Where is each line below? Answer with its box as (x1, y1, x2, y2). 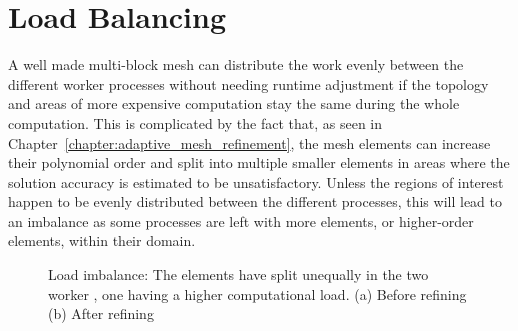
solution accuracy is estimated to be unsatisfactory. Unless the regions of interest (8, 171, 504, 192)
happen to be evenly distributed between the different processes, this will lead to (8, 191, 502, 212)
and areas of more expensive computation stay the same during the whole (8, 93, 460, 114)
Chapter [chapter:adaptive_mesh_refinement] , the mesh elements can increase (8, 132, 491, 153)
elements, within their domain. (8, 230, 196, 251)
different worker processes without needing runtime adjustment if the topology (8, 73, 489, 94)
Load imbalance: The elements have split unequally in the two (48, 264, 429, 285)
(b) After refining (48, 303, 154, 324)
